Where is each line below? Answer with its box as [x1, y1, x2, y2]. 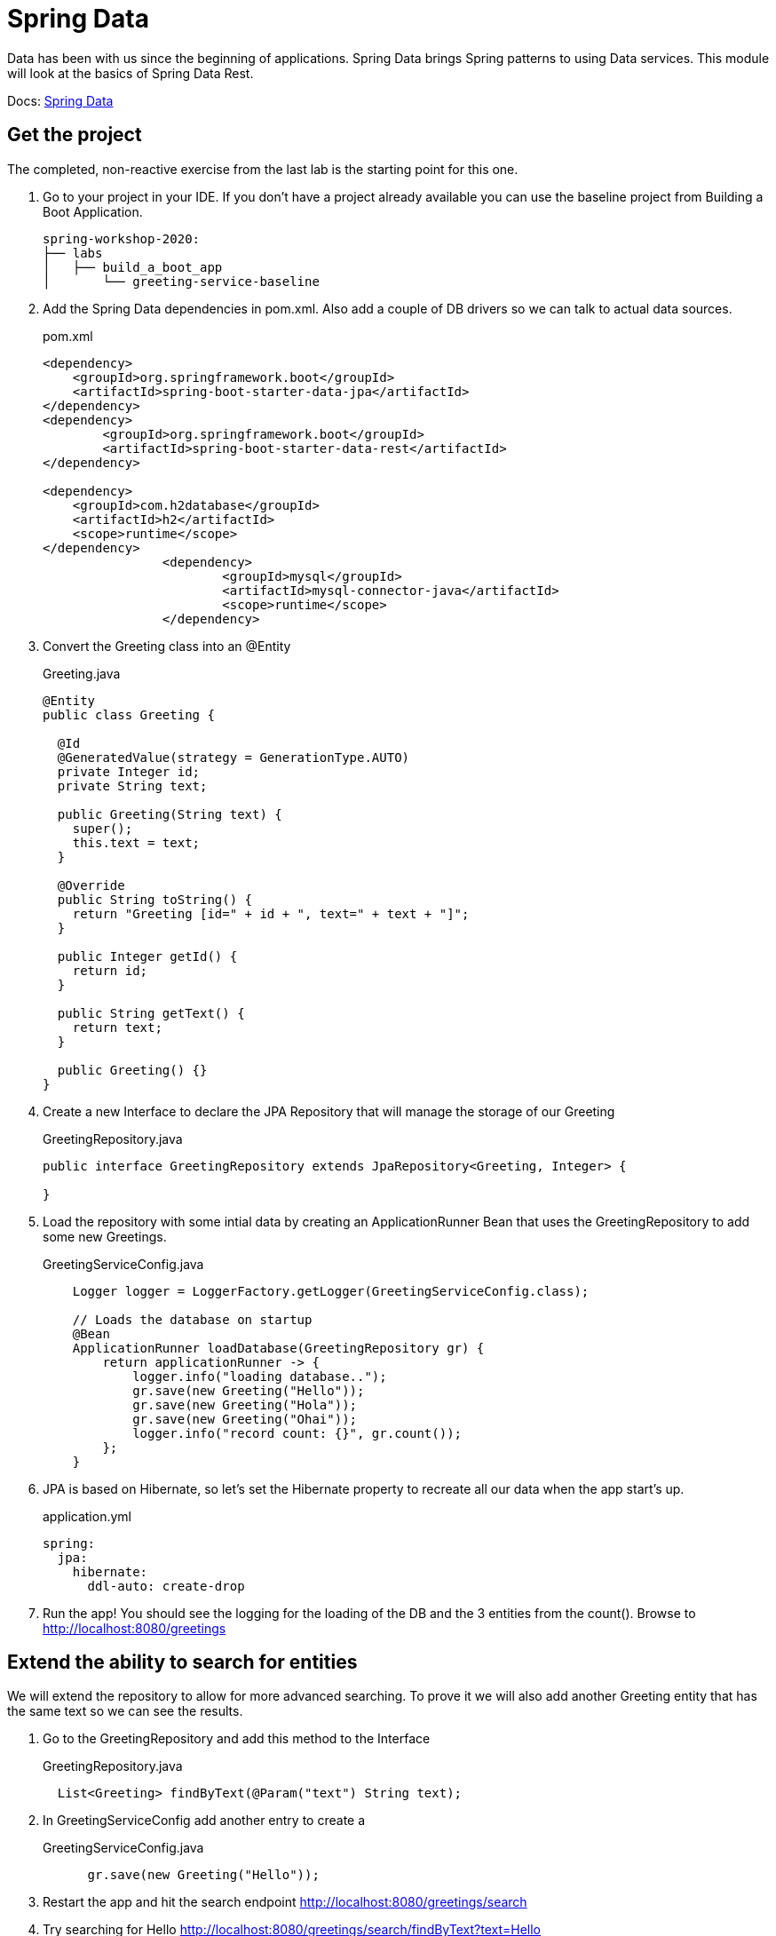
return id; [72, 963, 148, 978]
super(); [72, 821, 133, 836]
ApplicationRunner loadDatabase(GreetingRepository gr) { [72, 1340, 485, 1355]
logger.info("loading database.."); [132, 1369, 387, 1384]
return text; [72, 1020, 162, 1035]
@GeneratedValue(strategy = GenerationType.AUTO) [57, 750, 410, 765]
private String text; [57, 778, 208, 793]
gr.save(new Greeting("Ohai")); [132, 1411, 358, 1426]
